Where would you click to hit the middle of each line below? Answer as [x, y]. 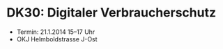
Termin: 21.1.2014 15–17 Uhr [56, 32]
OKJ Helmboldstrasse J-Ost [57, 39]
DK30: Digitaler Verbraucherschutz [111, 13]
